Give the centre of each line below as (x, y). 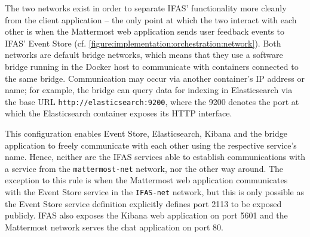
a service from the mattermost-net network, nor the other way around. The (144, 168)
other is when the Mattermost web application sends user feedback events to (145, 31)
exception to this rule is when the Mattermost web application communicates (146, 180)
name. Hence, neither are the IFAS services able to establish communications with (155, 157)
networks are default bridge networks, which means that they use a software (144, 55)
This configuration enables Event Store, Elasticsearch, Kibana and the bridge (146, 133)
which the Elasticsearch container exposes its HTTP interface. (119, 113)
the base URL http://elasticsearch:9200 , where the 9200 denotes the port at (152, 101)
